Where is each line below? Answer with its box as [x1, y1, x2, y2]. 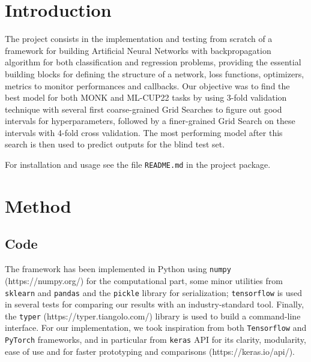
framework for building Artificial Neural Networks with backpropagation [5, 44, 271, 56]
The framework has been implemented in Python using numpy [5, 263, 231, 275]
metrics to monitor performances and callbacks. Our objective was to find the [5, 79, 290, 92]
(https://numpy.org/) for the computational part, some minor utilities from [5, 274, 283, 286]
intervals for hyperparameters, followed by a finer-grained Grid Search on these [5, 114, 295, 127]
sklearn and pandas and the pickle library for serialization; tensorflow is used [5, 286, 303, 298]
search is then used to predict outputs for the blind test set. [5, 138, 225, 150]
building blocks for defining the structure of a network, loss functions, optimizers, [5, 67, 304, 80]
